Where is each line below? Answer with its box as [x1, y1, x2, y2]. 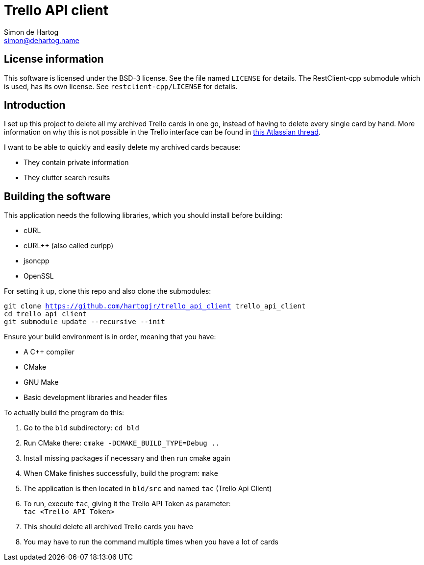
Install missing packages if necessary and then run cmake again [24, 454, 230, 463]
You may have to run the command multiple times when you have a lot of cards [24, 538, 278, 546]
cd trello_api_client [4, 310, 87, 318]
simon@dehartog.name [4, 36, 79, 45]
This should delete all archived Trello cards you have [24, 522, 193, 531]
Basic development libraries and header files [24, 393, 167, 402]
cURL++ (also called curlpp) [24, 241, 114, 250]
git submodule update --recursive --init [4, 318, 165, 326]
